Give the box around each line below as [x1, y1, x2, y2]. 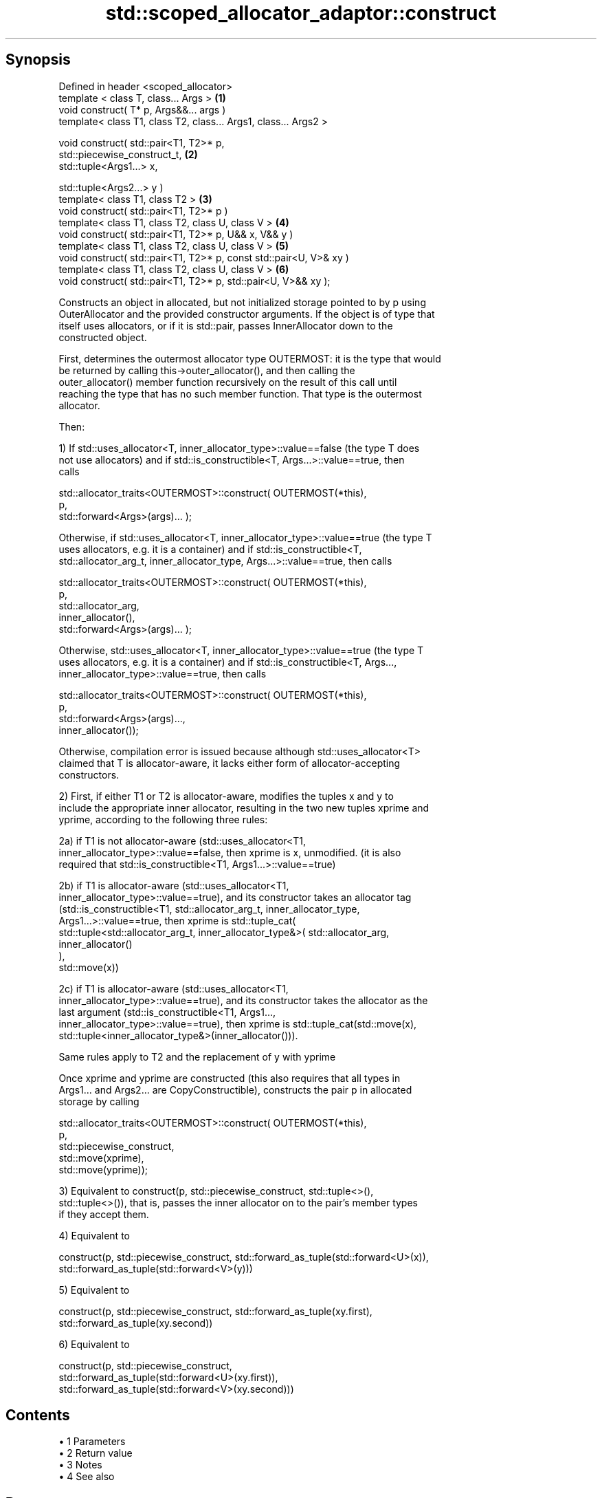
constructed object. [58, 331, 147, 343]
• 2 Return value [58, 1447, 133, 1459]
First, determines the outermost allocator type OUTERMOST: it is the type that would [58, 352, 441, 365]
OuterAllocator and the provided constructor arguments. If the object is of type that [58, 307, 435, 320]
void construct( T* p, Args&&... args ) [58, 103, 226, 116]
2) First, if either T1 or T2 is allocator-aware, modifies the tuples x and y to [58, 790, 394, 802]
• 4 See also [58, 1470, 115, 1483]
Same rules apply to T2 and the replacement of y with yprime [58, 1050, 336, 1063]
